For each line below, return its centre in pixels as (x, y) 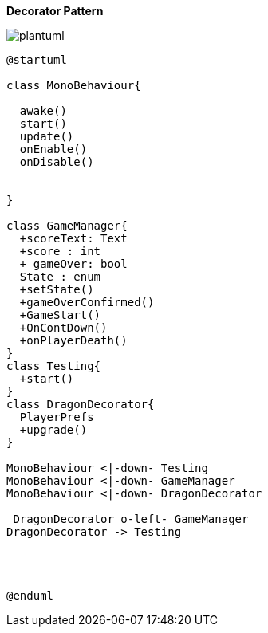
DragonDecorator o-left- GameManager (131, 519)
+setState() (57, 289)
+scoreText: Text (73, 238)
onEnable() (53, 149)
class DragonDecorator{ (81, 404)
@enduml (30, 596)
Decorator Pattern (55, 11)
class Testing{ (54, 366)
